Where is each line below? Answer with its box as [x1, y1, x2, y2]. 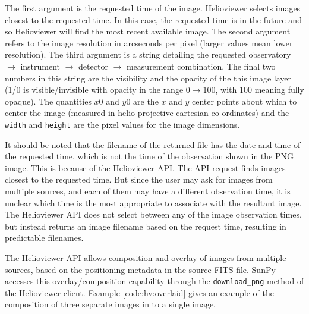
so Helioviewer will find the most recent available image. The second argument [5, 25, 291, 37]
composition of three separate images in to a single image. [5, 298, 216, 310]
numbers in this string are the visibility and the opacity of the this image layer [5, 71, 291, 84]
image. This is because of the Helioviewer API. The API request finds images [5, 161, 286, 174]
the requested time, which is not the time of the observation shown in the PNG [5, 150, 294, 162]
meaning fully [254, 83, 304, 96]
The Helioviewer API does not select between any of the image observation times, [5, 208, 302, 221]
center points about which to [191, 95, 297, 107]
